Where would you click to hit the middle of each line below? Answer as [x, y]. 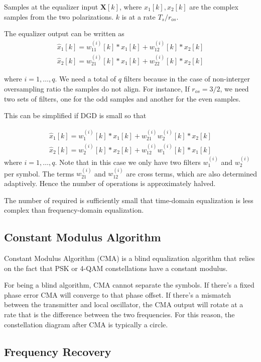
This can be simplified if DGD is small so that [75, 115]
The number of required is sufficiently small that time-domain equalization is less [129, 200]
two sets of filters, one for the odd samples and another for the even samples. [122, 98]
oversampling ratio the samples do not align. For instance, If [97, 88]
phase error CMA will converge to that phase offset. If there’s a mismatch [118, 294]
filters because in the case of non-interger [187, 79]
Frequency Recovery [58, 351]
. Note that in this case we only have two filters [128, 162]
